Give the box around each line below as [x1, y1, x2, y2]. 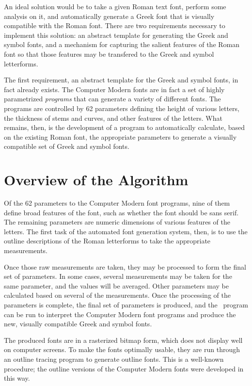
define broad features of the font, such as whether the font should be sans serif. [4, 207, 239, 217]
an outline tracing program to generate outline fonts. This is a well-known [4, 354, 224, 364]
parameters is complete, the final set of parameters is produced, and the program [4, 299, 248, 309]
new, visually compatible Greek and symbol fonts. [4, 319, 152, 329]
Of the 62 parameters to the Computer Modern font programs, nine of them [4, 198, 230, 208]
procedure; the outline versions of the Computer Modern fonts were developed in [4, 363, 244, 373]
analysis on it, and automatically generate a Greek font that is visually [4, 11, 215, 21]
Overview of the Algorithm [4, 170, 189, 190]
